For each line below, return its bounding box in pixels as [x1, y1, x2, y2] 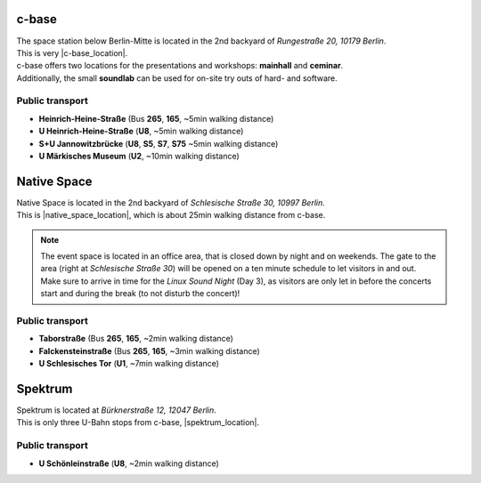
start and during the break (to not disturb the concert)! [40, 288, 240, 299]
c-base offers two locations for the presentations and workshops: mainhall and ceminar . [16, 60, 344, 71]
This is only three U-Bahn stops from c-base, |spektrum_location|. [16, 417, 260, 428]
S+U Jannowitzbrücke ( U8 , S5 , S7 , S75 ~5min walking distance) [38, 138, 279, 149]
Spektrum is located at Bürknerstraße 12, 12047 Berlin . [16, 405, 217, 415]
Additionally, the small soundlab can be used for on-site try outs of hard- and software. [16, 72, 338, 84]
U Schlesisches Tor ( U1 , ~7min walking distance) [38, 358, 220, 369]
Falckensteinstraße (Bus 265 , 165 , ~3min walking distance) [38, 345, 260, 356]
